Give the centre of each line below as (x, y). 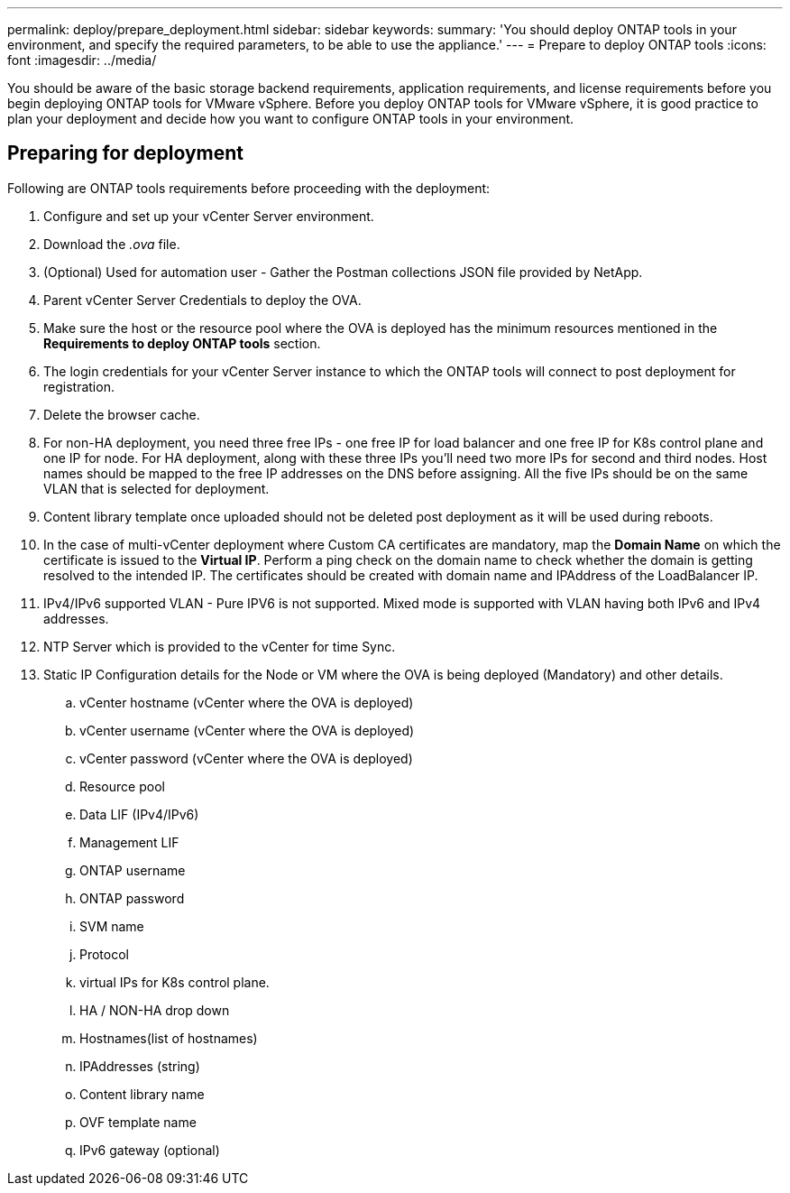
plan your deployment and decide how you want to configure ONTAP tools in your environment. (291, 119)
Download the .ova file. (112, 244)
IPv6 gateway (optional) (150, 1150)
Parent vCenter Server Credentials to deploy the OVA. (202, 300)
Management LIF (129, 842)
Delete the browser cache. (122, 414)
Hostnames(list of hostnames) (169, 1038)
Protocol (104, 954)
